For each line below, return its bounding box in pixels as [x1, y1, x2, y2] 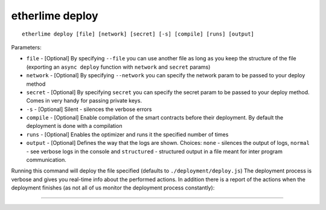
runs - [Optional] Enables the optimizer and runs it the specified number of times [26, 130, 229, 138]
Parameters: [11, 43, 42, 51]
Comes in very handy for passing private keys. [26, 97, 142, 104]
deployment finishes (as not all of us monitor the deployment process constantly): [11, 184, 215, 191]
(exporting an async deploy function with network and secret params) [26, 63, 211, 71]
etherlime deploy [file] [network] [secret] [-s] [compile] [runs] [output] [22, 30, 255, 37]
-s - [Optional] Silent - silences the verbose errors [26, 106, 152, 113]
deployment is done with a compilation [26, 122, 123, 130]
